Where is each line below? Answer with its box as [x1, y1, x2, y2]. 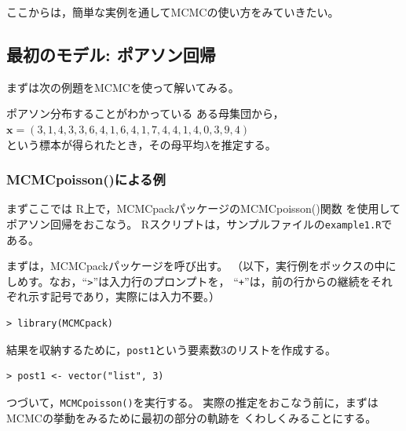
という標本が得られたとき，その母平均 [6, 136, 204, 152]
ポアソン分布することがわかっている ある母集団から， [6, 105, 284, 122]
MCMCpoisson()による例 [6, 170, 166, 189]
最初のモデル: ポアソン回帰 [6, 42, 216, 66]
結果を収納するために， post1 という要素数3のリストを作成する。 [6, 341, 337, 357]
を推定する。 [210, 136, 276, 152]
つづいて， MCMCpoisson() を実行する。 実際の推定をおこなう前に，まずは [6, 393, 379, 410]
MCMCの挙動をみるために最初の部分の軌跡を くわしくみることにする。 [6, 409, 377, 426]
